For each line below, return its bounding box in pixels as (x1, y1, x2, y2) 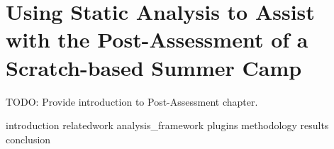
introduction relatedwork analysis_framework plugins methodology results (6, 118, 329, 133)
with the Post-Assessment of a (6, 25, 308, 54)
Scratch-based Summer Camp (6, 53, 302, 82)
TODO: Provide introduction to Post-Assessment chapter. (6, 94, 258, 109)
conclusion (6, 131, 51, 146)
